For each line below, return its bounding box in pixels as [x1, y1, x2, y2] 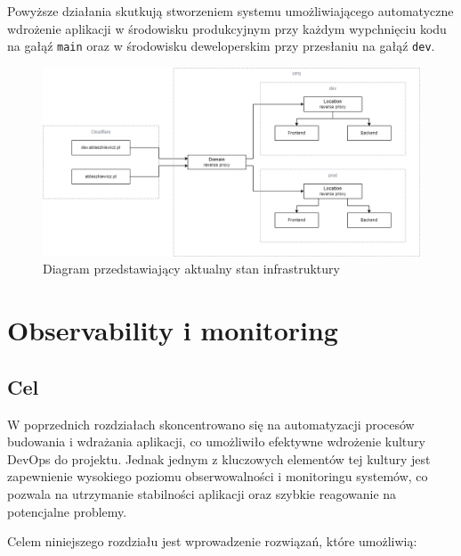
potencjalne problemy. [7, 502, 127, 520]
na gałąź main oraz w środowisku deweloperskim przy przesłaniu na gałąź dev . [7, 37, 435, 55]
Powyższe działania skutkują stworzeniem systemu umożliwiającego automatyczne [7, 2, 454, 20]
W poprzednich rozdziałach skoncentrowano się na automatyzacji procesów [7, 414, 415, 433]
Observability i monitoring [7, 312, 338, 348]
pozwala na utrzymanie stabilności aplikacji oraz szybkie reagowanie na [7, 484, 397, 503]
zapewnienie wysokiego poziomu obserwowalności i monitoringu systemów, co [7, 467, 428, 486]
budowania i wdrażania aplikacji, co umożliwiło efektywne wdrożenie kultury [7, 432, 425, 451]
